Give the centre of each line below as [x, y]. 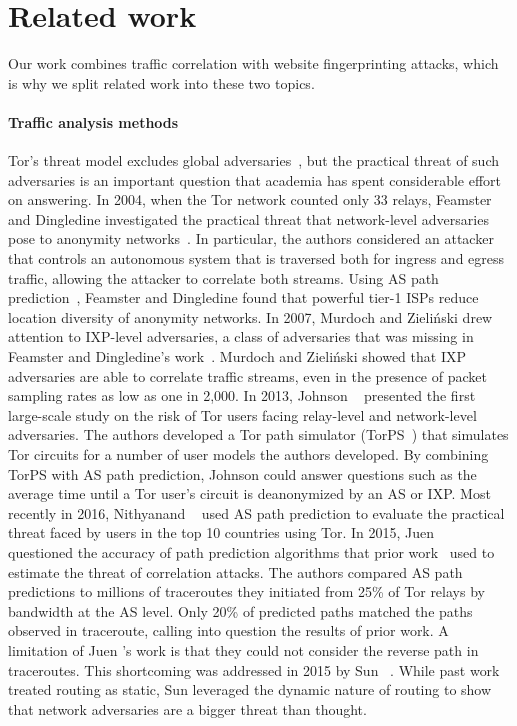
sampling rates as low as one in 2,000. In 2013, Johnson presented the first [242, 395]
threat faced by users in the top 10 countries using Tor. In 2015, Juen [221, 532]
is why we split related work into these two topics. [161, 82]
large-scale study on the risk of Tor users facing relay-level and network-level [242, 414]
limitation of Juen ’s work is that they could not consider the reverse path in [243, 649]
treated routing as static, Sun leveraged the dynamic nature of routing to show [250, 689]
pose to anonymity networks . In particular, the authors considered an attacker [251, 238]
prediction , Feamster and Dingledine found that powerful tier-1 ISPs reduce [243, 297]
